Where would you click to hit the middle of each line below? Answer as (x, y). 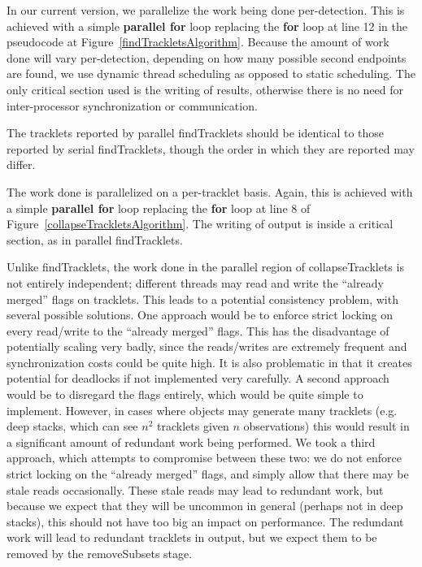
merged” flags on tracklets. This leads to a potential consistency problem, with (202, 299)
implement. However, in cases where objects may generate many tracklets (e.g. (202, 410)
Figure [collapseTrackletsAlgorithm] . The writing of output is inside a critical (200, 224)
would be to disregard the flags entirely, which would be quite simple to (185, 394)
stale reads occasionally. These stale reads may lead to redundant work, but (195, 489)
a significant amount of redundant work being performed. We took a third (191, 441)
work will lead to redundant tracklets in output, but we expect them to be (192, 537)
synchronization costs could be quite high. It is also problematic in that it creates (209, 362)
